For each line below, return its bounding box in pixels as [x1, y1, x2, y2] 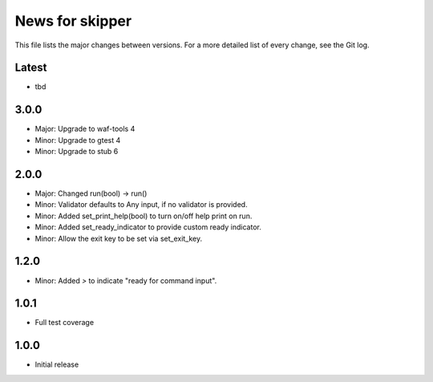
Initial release [34, 360, 79, 369]
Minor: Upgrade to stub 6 [34, 147, 119, 156]
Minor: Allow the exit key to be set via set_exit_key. [34, 234, 203, 243]
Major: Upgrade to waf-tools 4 [34, 124, 136, 134]
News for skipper [14, 12, 132, 30]
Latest [14, 61, 47, 75]
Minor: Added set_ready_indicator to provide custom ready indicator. [34, 222, 262, 232]
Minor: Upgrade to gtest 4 [34, 135, 121, 144]
